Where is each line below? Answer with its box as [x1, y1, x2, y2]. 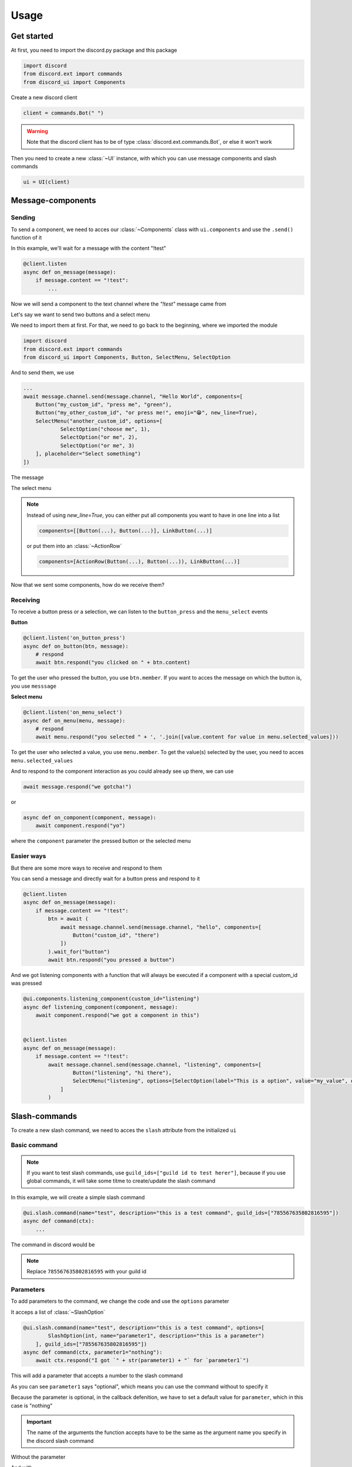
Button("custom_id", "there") [72, 932, 160, 938]
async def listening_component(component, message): [23, 1003, 178, 1010]
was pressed [11, 980, 42, 987]
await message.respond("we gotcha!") [23, 783, 132, 790]
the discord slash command [26, 1437, 94, 1444]
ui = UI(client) [23, 178, 70, 185]
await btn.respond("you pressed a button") [48, 956, 175, 964]
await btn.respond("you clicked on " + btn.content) [35, 659, 191, 666]
